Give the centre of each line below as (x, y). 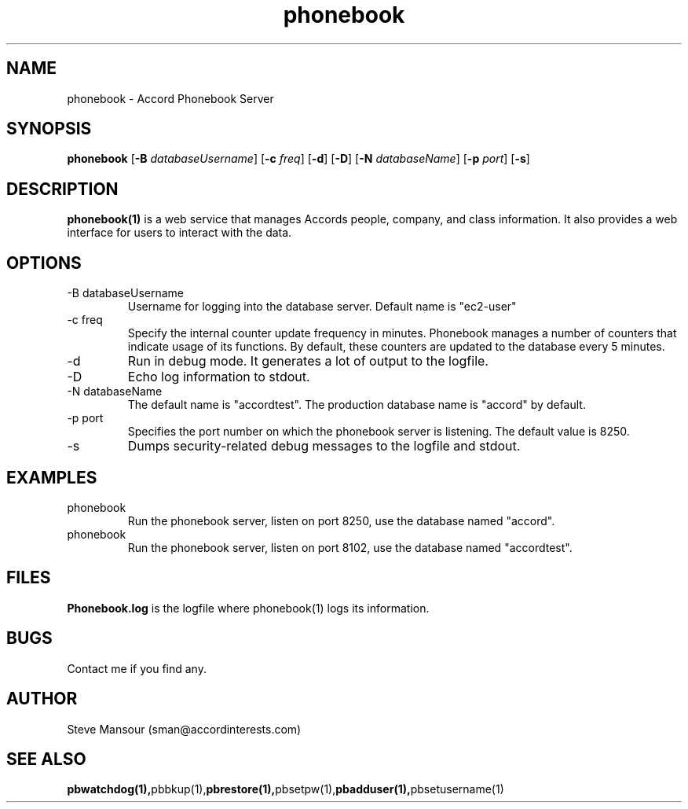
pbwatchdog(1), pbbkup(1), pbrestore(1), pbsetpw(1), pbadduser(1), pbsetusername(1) (285, 789)
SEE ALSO (46, 759)
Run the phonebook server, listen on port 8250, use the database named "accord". (341, 520)
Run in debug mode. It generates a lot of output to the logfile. (308, 361)
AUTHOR (42, 699)
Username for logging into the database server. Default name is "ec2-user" (322, 307)
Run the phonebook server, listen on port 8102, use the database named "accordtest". (350, 547)
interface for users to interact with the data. (179, 233)
